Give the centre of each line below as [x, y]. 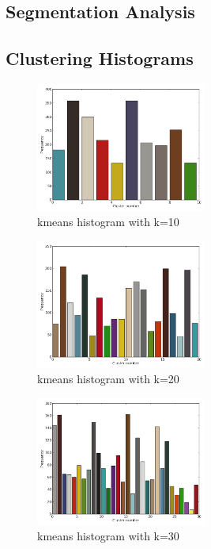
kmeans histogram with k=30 [108, 536]
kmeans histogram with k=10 [108, 222]
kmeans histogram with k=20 [108, 379]
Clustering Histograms [100, 58]
